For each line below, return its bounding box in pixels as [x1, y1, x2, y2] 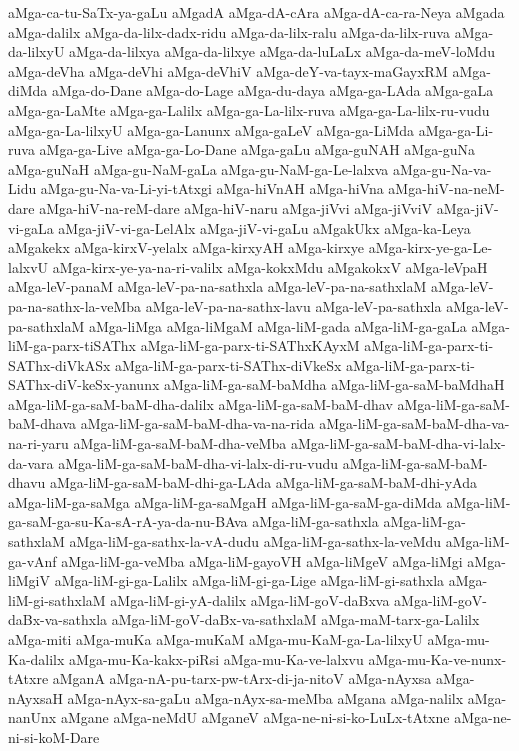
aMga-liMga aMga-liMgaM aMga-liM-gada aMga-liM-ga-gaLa [88, 315, 467, 336]
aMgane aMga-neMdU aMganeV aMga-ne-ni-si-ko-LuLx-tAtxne [60, 707, 450, 728]
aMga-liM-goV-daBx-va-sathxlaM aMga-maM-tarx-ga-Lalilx [111, 609, 480, 630]
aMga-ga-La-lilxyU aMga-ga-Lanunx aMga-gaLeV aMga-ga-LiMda [8, 119, 415, 140]
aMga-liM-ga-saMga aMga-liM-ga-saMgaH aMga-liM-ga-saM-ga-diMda [8, 491, 442, 512]
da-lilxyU [8, 41, 65, 62]
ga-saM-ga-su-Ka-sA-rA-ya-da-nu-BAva [8, 511, 248, 532]
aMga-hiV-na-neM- [388, 178, 505, 199]
